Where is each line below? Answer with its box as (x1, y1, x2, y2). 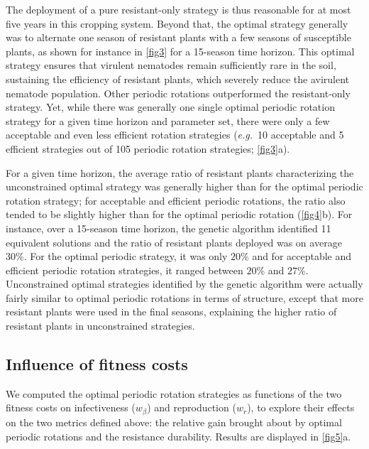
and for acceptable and (252, 249, 352, 264)
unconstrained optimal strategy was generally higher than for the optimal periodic (6, 179, 363, 194)
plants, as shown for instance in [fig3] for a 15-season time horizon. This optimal (6, 43, 355, 58)
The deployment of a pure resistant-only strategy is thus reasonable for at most (6, 2, 351, 16)
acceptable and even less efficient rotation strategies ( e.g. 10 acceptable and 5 (6, 127, 344, 142)
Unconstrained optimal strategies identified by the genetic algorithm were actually (6, 276, 363, 291)
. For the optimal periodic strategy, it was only (23, 249, 228, 264)
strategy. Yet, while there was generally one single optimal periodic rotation (6, 99, 335, 114)
